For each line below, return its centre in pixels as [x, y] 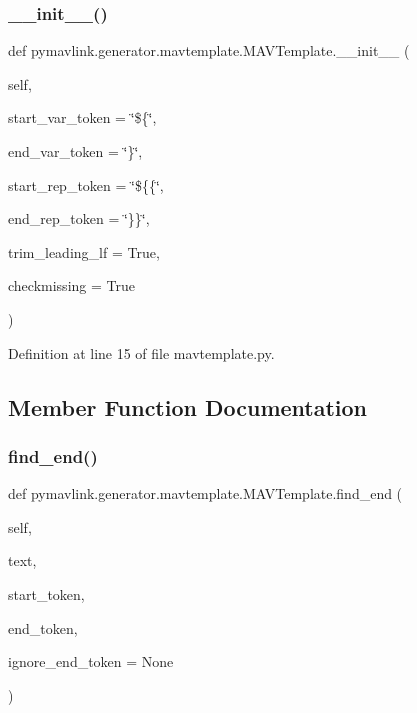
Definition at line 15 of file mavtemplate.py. [141, 352]
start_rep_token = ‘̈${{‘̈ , [86, 184]
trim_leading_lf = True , [84, 251]
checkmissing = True [71, 285]
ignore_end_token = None [91, 661]
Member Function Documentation [188, 406]
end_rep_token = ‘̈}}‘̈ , [79, 218]
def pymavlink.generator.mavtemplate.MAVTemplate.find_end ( [205, 493]
